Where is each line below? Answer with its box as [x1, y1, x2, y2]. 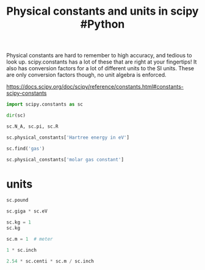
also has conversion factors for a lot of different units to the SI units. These [6, 65, 194, 72]
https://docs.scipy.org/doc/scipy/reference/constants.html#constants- [6, 83, 184, 90]
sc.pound [6, 197, 29, 203]
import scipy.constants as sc [6, 101, 84, 108]
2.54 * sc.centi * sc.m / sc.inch [6, 258, 95, 264]
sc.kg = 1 [6, 219, 32, 225]
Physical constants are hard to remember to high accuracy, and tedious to [6, 52, 192, 59]
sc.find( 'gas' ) [6, 145, 45, 151]
